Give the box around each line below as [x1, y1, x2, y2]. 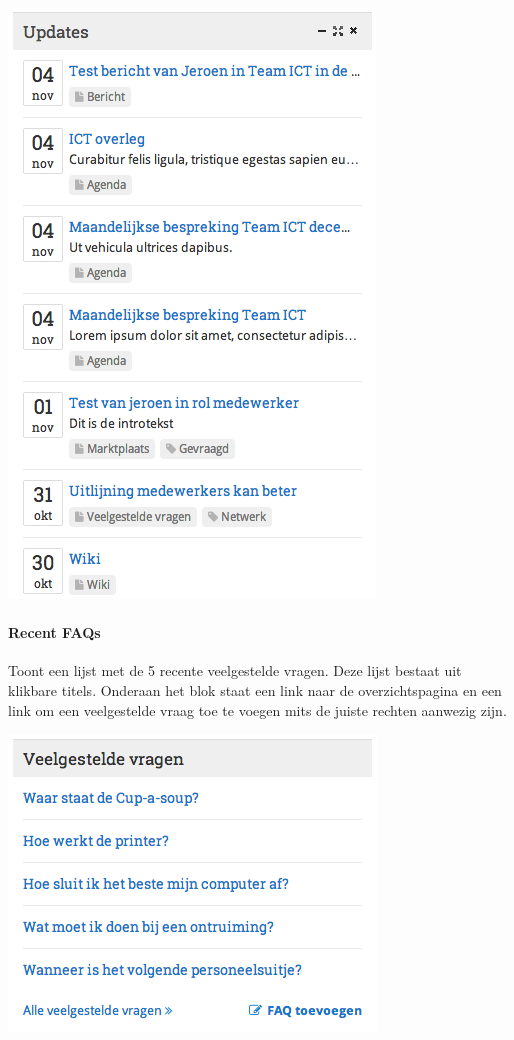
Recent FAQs [8, 622, 101, 643]
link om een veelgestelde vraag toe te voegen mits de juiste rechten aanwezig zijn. [8, 699, 507, 720]
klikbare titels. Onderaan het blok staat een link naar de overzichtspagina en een [8, 679, 502, 700]
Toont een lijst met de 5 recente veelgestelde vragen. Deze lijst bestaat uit [8, 660, 462, 681]
